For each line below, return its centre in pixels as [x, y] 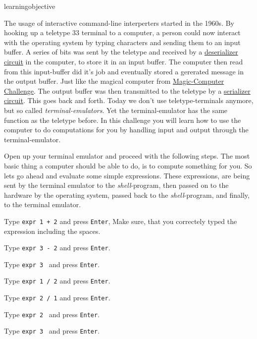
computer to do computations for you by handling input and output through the [126, 130]
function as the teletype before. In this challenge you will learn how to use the [123, 120]
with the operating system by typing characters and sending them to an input [122, 42]
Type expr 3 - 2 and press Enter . [57, 248]
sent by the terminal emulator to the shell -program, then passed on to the [116, 185]
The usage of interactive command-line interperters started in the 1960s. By [119, 23]
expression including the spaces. [52, 231]
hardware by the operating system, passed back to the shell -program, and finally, [127, 195]
